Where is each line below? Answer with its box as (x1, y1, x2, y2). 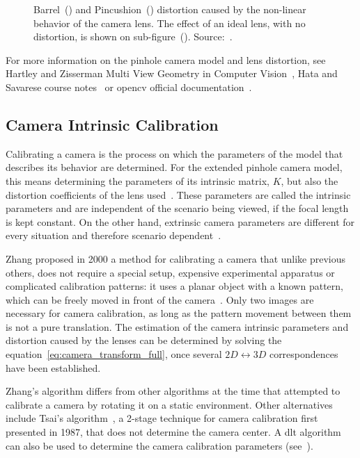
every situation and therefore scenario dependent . (6, 228, 221, 243)
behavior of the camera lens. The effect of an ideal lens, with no (33, 15, 306, 30)
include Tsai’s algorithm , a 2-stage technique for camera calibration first (6, 411, 318, 425)
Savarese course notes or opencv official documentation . (6, 79, 252, 94)
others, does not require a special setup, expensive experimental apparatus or (6, 265, 335, 279)
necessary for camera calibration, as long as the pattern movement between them (6, 306, 352, 320)
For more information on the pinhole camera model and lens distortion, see (6, 52, 326, 67)
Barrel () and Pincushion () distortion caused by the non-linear (33, 2, 306, 16)
